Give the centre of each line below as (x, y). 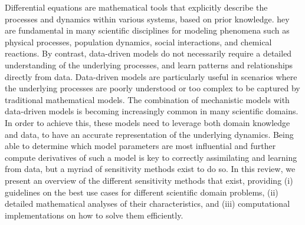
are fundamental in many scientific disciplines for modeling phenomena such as (147, 30)
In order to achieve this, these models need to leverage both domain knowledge (147, 122)
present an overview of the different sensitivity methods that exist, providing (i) (149, 180)
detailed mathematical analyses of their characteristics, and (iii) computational (147, 204)
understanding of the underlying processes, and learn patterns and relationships (149, 64)
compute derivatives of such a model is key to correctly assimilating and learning (151, 157)
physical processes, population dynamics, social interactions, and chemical (138, 42)
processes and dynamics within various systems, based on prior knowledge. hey (147, 19)
